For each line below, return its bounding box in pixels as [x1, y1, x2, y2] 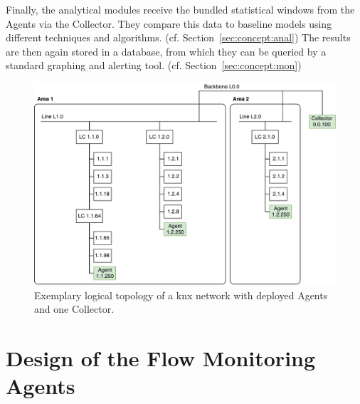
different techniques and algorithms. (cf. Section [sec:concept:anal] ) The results [6, 30, 351, 45]
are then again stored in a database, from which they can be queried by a [6, 43, 327, 58]
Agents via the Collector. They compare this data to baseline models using [6, 16, 332, 31]
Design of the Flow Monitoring [6, 343, 316, 372]
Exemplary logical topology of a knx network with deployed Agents [34, 287, 328, 302]
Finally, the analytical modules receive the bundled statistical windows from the [6, 2, 355, 16]
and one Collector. [34, 301, 115, 316]
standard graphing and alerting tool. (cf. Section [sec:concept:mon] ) [6, 58, 302, 73]
